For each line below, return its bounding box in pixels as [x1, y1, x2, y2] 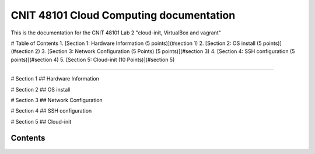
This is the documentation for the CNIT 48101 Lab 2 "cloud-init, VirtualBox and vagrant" [10, 29, 222, 36]
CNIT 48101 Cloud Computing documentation [10, 9, 236, 22]
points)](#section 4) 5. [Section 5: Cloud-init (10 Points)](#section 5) [10, 56, 175, 63]
